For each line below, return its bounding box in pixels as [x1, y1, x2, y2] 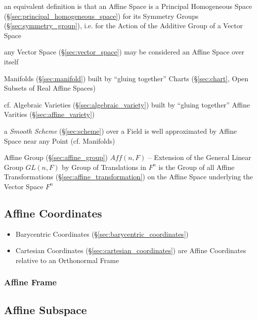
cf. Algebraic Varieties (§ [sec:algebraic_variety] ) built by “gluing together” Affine [4, 99, 250, 109]
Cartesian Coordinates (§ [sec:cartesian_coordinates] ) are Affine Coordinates [15, 245, 246, 256]
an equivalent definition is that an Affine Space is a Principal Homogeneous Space [4, 1, 252, 11]
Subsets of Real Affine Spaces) [4, 83, 96, 93]
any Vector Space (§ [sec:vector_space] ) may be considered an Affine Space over [4, 47, 245, 57]
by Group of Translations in [62, 161, 146, 172]
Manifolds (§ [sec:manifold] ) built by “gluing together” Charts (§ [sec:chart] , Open [4, 73, 249, 83]
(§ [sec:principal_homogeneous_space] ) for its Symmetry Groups [4, 10, 199, 21]
